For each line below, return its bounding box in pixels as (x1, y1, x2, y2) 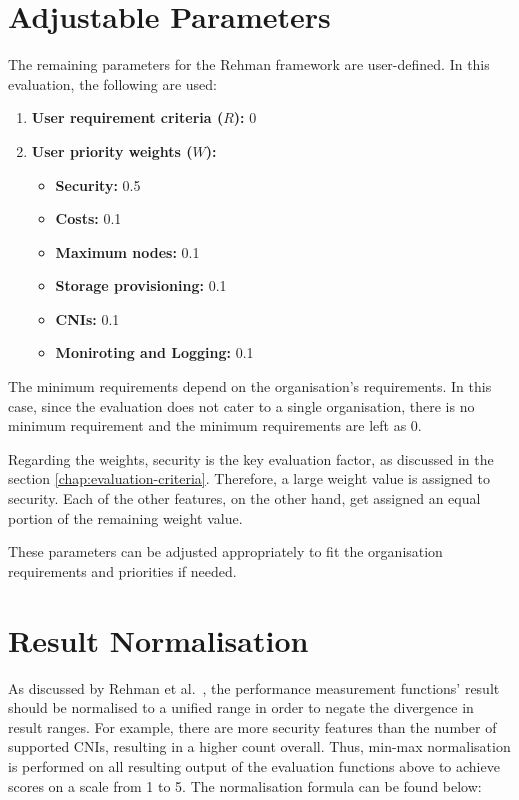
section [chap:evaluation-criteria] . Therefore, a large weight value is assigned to (8, 468, 490, 489)
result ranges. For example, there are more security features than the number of (8, 716, 497, 737)
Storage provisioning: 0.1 (55, 275, 227, 296)
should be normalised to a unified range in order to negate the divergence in (8, 697, 474, 718)
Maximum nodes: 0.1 (55, 241, 200, 262)
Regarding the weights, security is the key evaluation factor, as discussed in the (8, 448, 494, 469)
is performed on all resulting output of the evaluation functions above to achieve (8, 755, 500, 776)
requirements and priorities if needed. (8, 560, 237, 581)
